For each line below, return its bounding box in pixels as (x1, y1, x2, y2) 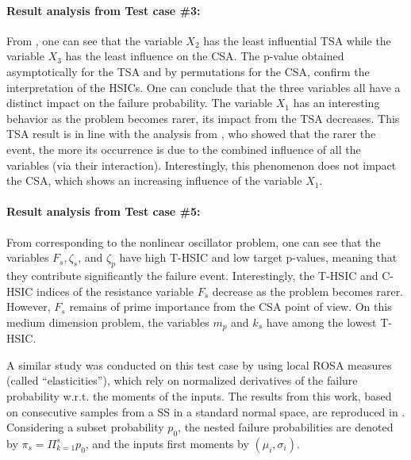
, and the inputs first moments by (85, 435, 249, 451)
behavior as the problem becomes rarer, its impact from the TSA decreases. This (6, 109, 400, 126)
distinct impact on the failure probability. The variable (6, 94, 273, 111)
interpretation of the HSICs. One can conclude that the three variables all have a (6, 79, 401, 95)
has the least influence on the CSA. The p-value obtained (65, 48, 344, 64)
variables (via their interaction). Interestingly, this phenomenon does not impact (6, 156, 397, 173)
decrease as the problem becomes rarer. (212, 282, 404, 299)
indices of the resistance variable (36, 282, 194, 299)
